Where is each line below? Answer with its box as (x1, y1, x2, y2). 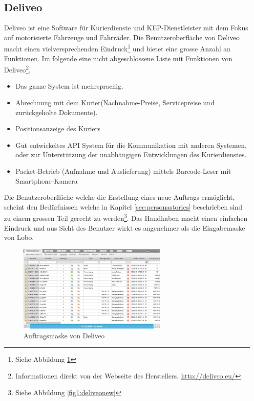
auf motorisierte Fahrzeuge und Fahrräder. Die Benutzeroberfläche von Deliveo (4, 32, 240, 42)
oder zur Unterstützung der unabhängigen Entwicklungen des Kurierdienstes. (15, 149, 247, 160)
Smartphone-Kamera (15, 175, 78, 186)
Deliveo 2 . (4, 63, 31, 74)
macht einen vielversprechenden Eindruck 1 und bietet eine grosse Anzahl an (4, 42, 231, 54)
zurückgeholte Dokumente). (15, 107, 98, 117)
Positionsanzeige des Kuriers (15, 123, 101, 134)
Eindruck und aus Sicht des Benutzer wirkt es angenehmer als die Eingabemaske (4, 222, 245, 233)
